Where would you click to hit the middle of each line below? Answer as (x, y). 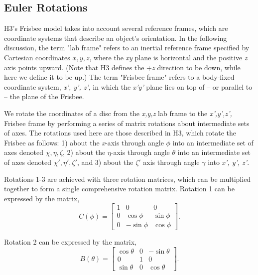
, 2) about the (84, 152)
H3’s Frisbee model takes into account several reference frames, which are (116, 28)
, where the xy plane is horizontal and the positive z (168, 57)
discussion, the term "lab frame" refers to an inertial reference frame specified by (127, 48)
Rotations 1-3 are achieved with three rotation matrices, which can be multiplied (128, 179)
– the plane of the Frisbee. (44, 96)
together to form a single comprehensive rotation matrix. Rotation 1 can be (119, 189)
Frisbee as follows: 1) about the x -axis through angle (84, 142)
